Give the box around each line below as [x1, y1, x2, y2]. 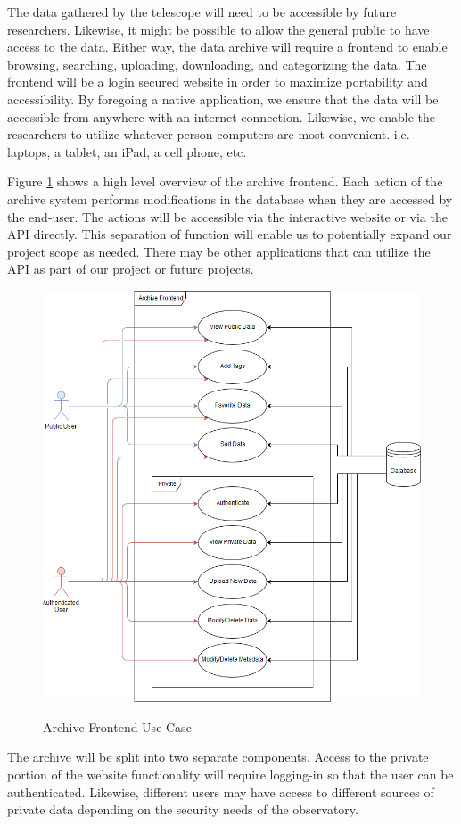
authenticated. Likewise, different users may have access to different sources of [7, 782, 434, 801]
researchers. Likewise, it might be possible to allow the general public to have [7, 20, 430, 38]
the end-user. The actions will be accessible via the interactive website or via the [7, 207, 448, 226]
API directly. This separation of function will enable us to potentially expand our [7, 225, 452, 243]
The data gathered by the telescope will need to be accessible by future [7, 3, 397, 21]
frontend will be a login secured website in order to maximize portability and [7, 72, 428, 91]
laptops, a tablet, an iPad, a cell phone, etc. [7, 142, 247, 161]
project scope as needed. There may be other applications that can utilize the [7, 242, 431, 260]
